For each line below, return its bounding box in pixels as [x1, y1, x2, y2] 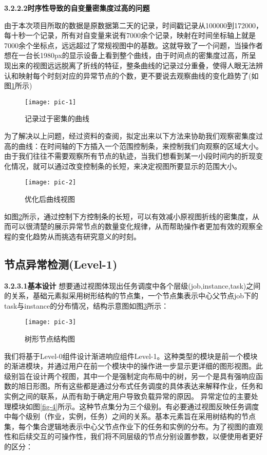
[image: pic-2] [25, 179, 77, 186]
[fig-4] [40, 401, 58, 411]
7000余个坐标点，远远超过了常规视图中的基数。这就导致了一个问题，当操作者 [4, 40, 263, 50]
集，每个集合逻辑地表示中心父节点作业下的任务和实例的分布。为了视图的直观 [4, 421, 263, 431]
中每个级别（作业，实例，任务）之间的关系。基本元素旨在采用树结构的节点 [4, 411, 256, 422]
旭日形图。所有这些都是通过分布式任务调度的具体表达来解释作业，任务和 [18, 381, 263, 391]
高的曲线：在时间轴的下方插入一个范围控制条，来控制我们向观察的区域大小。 [4, 140, 263, 151]
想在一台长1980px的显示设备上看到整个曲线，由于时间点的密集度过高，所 [4, 50, 249, 61]
